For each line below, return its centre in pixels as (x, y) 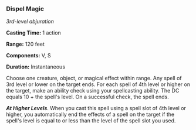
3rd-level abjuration (30, 22)
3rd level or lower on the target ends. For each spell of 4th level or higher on (98, 84)
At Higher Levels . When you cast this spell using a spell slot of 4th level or (96, 108)
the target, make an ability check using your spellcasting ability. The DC (93, 91)
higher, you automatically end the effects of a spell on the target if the (90, 114)
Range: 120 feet (26, 44)
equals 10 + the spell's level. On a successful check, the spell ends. (87, 97)
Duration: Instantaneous (36, 67)
